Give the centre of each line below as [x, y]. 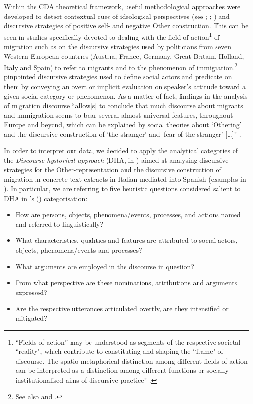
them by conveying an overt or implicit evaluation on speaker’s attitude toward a [125, 86]
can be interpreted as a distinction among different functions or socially [122, 370]
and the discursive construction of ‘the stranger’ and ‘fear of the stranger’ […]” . [123, 134]
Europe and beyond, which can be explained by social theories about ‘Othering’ [123, 124]
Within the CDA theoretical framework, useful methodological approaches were [122, 6]
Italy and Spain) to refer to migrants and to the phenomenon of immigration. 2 [121, 66]
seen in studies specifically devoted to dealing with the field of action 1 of [112, 36]
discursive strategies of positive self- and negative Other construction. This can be [126, 26]
